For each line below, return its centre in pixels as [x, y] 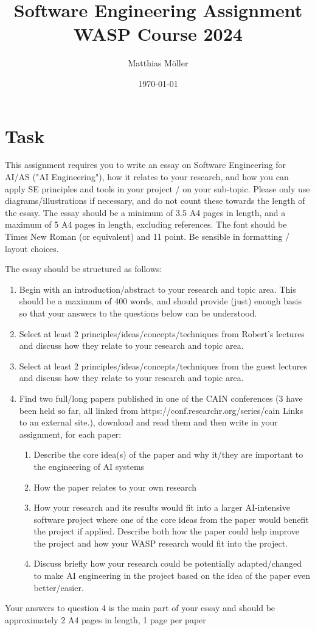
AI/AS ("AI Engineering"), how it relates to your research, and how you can [147, 177]
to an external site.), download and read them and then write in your [148, 422]
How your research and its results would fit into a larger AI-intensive [162, 507]
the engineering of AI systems [89, 466]
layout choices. [32, 248]
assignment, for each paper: [70, 434]
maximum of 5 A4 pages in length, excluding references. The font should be [146, 224]
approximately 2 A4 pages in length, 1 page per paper [106, 619]
